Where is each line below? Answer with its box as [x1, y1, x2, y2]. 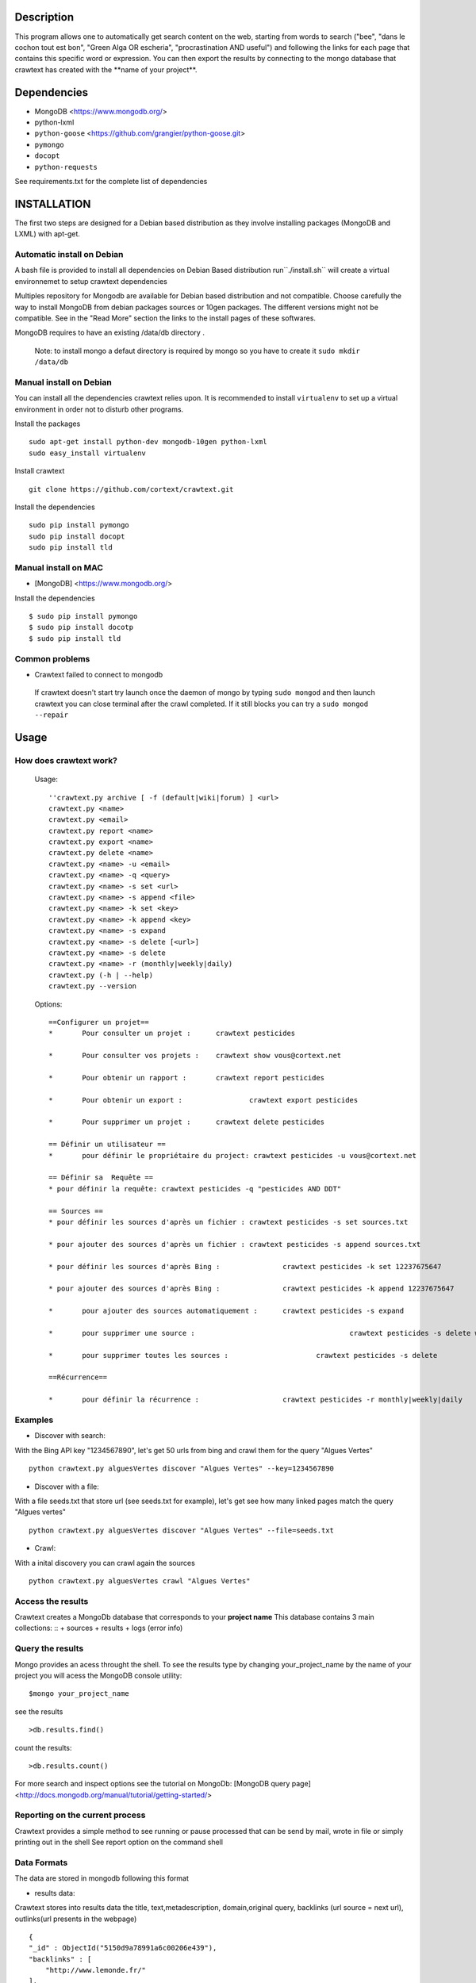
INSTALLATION [14, 197, 91, 210]
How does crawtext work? [14, 754, 118, 765]
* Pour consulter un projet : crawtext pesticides [48, 1029, 296, 1038]
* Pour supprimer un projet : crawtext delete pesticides [48, 1118, 325, 1126]
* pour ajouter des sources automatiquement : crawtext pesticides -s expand [48, 1306, 405, 1316]
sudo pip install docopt [29, 531, 125, 541]
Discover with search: [34, 1431, 106, 1440]
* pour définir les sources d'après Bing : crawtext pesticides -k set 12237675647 [48, 1262, 442, 1271]
